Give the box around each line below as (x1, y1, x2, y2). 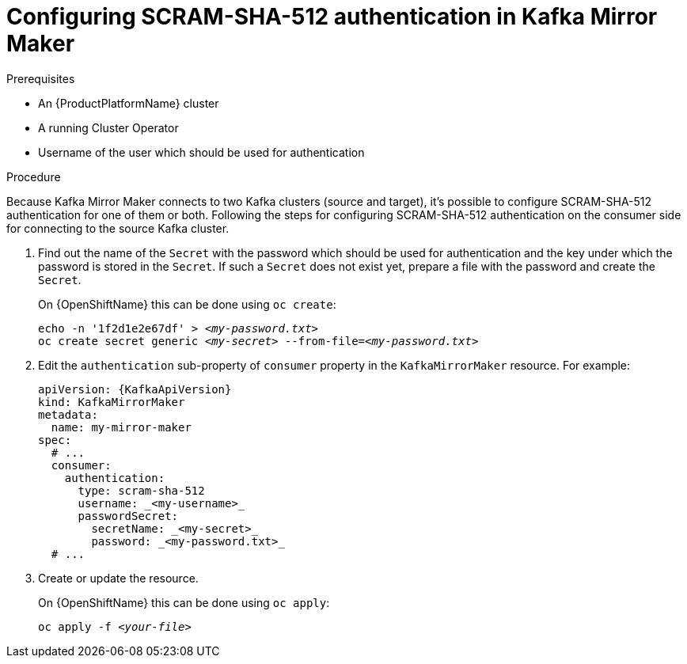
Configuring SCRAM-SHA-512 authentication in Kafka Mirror (6, 3, 658, 30)
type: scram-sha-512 (78, 484, 205, 497)
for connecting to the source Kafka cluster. (6, 221, 230, 235)
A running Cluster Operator (38, 120, 179, 135)
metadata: (38, 408, 98, 421)
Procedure (6, 169, 61, 184)
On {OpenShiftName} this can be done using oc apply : (38, 595, 330, 609)
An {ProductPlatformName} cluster (38, 96, 219, 110)
